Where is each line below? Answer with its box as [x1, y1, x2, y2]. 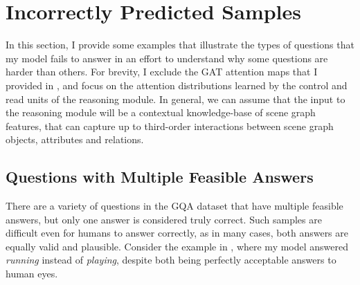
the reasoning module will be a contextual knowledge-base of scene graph [6, 105, 316, 120]
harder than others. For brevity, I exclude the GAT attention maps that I [6, 64, 318, 79]
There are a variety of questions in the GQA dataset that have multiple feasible [6, 199, 343, 213]
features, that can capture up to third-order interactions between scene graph [6, 118, 334, 133]
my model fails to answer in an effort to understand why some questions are [6, 50, 328, 65]
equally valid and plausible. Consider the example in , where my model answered [6, 239, 349, 253]
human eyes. [6, 266, 58, 281]
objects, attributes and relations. [6, 132, 144, 147]
